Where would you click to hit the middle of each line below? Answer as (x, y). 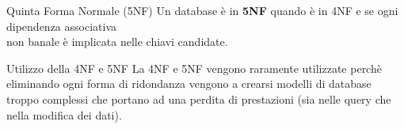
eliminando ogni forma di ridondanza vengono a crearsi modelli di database (189, 83)
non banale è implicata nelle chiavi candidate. (117, 42)
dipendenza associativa (61, 26)
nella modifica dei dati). (64, 114)
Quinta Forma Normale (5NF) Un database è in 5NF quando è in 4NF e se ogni (202, 10)
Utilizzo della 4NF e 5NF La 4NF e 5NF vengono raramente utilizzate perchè (194, 68)
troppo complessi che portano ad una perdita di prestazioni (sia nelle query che (199, 99)
